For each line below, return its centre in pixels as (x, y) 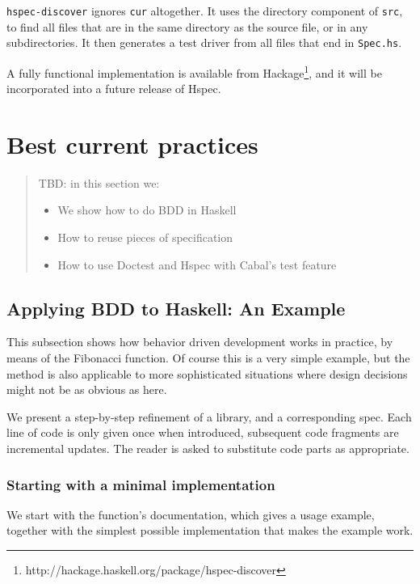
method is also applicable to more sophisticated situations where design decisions (207, 373)
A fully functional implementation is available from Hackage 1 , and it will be (194, 71)
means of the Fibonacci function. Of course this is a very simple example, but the (208, 358)
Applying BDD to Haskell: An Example (176, 308)
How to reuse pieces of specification (145, 237)
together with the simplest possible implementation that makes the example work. (210, 530)
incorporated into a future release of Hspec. (114, 89)
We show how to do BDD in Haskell (147, 210)
